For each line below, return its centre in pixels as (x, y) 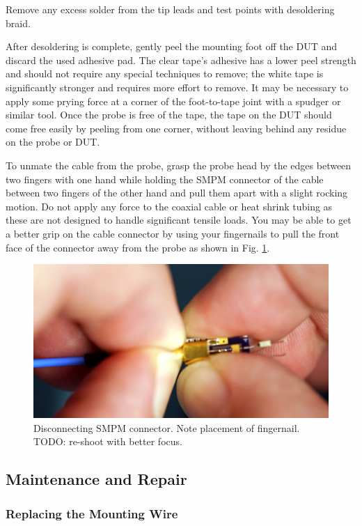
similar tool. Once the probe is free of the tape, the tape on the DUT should (169, 115)
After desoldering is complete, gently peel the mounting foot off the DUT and (172, 46)
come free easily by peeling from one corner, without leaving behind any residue (176, 128)
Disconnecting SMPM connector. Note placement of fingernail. (167, 427)
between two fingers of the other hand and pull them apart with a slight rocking (177, 193)
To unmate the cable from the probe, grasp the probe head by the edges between (179, 165)
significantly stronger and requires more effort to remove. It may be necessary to (177, 87)
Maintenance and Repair (96, 479)
